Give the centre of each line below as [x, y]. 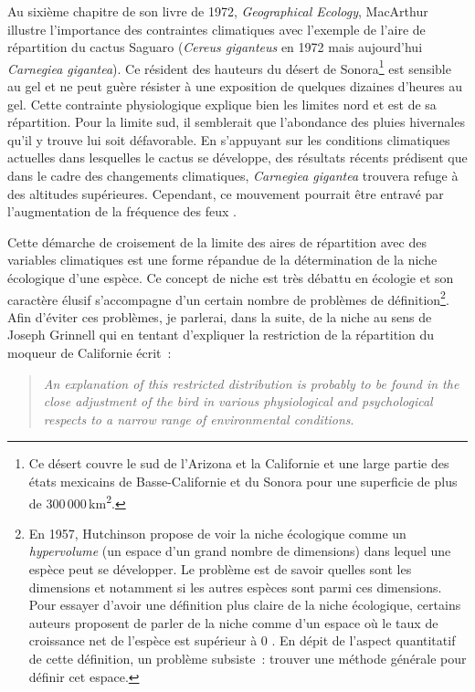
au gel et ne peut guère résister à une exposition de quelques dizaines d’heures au [235, 86]
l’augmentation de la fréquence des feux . [122, 211]
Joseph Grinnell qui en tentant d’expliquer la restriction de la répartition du [221, 335]
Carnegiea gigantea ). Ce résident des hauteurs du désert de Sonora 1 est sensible [229, 67]
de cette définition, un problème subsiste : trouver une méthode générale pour [248, 658]
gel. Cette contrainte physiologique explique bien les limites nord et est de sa [222, 104]
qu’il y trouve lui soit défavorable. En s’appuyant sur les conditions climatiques [229, 139]
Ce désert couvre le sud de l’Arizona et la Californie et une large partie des [239, 463]
